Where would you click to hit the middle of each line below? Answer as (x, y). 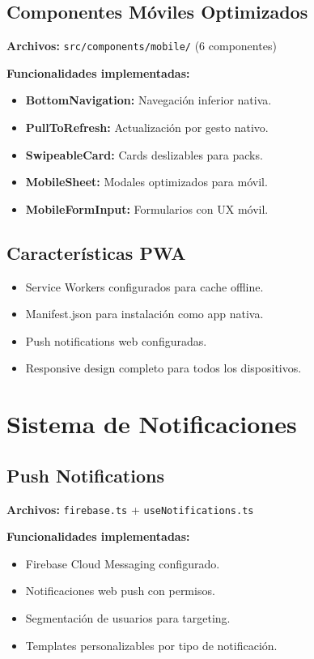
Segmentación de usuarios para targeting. (128, 618)
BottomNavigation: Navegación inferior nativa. (149, 100)
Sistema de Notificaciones (152, 424)
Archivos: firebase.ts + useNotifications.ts (130, 509)
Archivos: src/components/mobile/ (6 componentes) (142, 46)
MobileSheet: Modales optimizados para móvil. (146, 182)
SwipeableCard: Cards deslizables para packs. (144, 154)
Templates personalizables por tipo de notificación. (151, 645)
